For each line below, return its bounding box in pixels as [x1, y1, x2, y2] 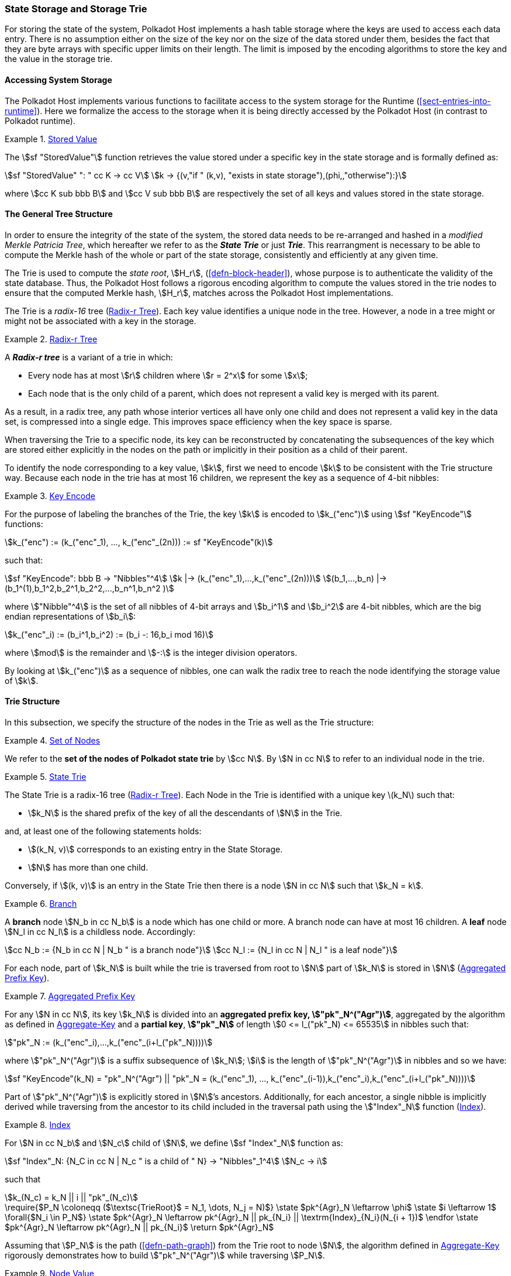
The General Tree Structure [5, 209, 113, 219]
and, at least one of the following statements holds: [5, 826, 202, 837]
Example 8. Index [5, 1120, 71, 1130]
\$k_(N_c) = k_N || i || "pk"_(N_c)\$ [5, 1192, 139, 1203]
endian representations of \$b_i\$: [5, 611, 136, 621]
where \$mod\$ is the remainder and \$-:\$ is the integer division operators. [5, 647, 298, 658]
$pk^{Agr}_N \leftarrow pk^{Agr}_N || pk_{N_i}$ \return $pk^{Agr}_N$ [5, 1222, 274, 1233]
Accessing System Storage [5, 74, 112, 85]
